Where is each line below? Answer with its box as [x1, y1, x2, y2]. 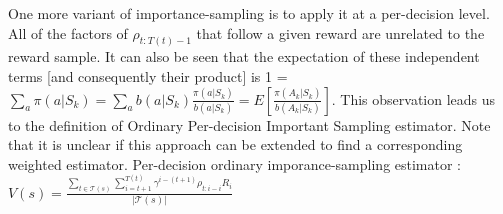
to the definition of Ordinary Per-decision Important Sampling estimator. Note [8, 114, 491, 135]
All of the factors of [8, 22, 128, 43]
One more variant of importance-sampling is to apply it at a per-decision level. [8, 3, 490, 23]
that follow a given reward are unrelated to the [196, 22, 485, 43]
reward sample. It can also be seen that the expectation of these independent [8, 46, 480, 67]
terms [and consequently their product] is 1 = [8, 66, 288, 87]
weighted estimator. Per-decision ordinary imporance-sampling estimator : [8, 153, 462, 174]
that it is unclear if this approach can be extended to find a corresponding [8, 134, 463, 155]
